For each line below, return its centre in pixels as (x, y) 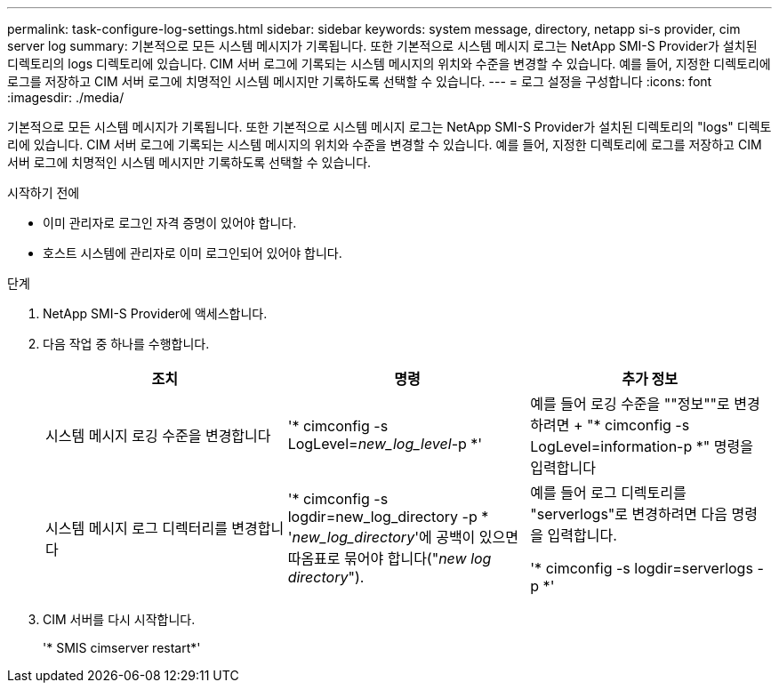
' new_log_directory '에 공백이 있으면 (403, 537)
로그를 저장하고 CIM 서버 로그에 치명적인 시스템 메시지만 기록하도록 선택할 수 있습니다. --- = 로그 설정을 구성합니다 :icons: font (360, 81)
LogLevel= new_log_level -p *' (385, 444)
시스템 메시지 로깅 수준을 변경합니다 (158, 436)
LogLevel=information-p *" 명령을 (642, 446)
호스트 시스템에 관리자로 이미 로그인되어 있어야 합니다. (193, 253)
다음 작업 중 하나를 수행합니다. (126, 344)
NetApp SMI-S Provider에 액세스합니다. (155, 313)
